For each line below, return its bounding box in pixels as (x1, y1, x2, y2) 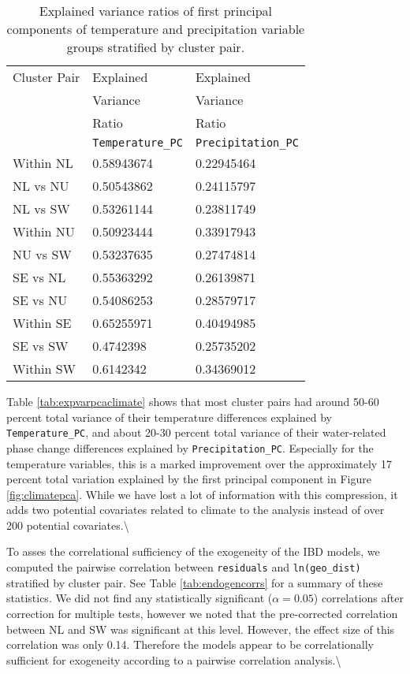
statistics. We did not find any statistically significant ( (6, 590, 273, 606)
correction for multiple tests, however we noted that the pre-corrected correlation (6, 605, 398, 621)
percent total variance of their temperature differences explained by (6, 408, 332, 425)
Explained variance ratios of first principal (39, 2, 273, 20)
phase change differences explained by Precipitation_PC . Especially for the (6, 439, 374, 456)
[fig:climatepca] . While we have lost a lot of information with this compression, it (6, 486, 398, 502)
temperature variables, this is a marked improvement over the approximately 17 (6, 455, 392, 471)
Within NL (13, 154, 73, 172)
